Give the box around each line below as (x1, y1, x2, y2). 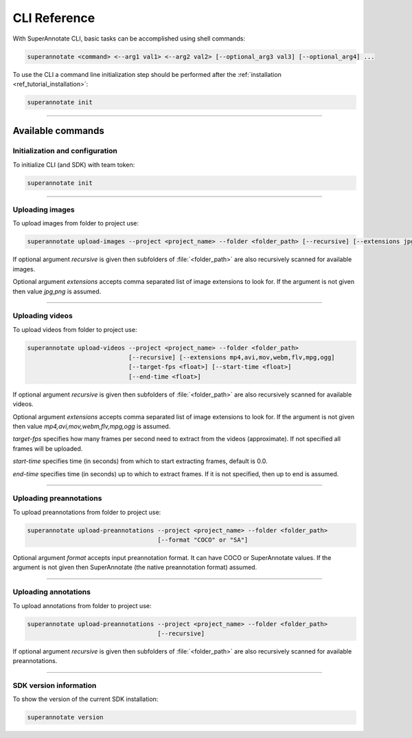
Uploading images (12, 205, 75, 214)
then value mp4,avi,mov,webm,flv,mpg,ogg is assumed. (12, 422, 171, 430)
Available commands (12, 125, 104, 137)
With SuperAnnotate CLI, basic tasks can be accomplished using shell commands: (12, 34, 245, 43)
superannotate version (27, 713, 104, 722)
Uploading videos (12, 311, 73, 321)
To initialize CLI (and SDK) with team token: (12, 160, 135, 168)
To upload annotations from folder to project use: (12, 601, 152, 610)
